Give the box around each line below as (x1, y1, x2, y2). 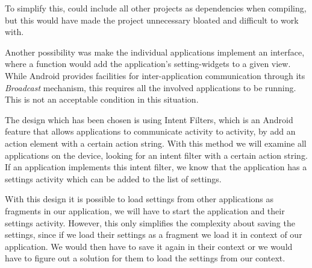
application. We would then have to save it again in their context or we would (5, 240, 293, 252)
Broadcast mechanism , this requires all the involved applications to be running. (5, 81, 296, 94)
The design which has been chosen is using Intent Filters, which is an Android (5, 113, 293, 126)
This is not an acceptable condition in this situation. (5, 93, 199, 106)
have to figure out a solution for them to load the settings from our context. (5, 252, 285, 264)
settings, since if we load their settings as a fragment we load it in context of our (5, 228, 302, 241)
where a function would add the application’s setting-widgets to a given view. (5, 57, 291, 70)
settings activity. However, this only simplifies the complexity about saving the (5, 216, 295, 229)
